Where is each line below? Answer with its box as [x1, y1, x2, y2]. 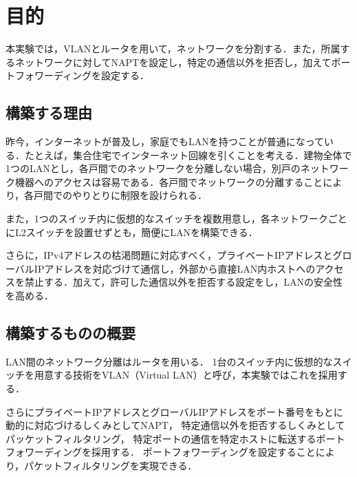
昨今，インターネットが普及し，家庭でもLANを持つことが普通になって [6, 134, 325, 149]
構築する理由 [6, 102, 92, 123]
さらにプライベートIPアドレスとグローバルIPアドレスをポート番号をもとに [6, 404, 343, 418]
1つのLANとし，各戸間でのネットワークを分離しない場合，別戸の [6, 161, 301, 176]
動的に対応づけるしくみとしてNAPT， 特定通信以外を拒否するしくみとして [6, 418, 345, 432]
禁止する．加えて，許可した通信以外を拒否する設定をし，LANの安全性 [24, 275, 343, 289]
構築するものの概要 [6, 322, 136, 343]
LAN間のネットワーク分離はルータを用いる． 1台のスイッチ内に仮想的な [6, 354, 333, 368]
